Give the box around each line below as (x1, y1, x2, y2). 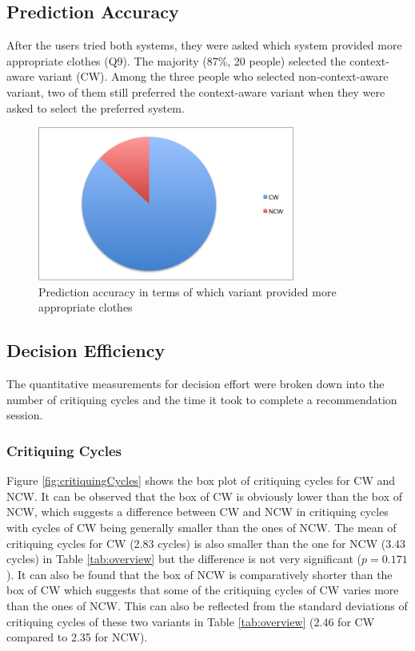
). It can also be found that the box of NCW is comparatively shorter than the (6, 566, 393, 582)
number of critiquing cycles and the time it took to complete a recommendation (6, 391, 397, 407)
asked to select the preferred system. (6, 99, 185, 116)
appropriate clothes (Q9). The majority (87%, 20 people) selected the (6, 52, 346, 69)
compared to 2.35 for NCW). (6, 629, 148, 645)
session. (6, 407, 43, 423)
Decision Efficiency (6, 338, 166, 363)
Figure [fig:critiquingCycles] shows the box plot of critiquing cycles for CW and (6, 472, 396, 489)
